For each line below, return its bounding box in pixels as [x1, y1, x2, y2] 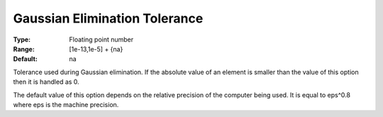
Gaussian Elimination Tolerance [13, 11, 204, 26]
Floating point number [69, 35, 134, 44]
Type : [13, 35, 31, 44]
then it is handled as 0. [13, 78, 79, 86]
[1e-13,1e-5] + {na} [69, 44, 123, 53]
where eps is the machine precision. [13, 100, 119, 109]
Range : [13, 44, 35, 53]
